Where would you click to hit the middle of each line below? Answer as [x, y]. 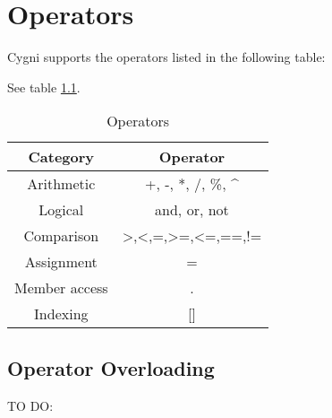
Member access [61, 288]
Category [61, 157]
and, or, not [192, 210]
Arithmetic [61, 184]
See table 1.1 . [44, 87]
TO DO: [30, 405]
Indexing [61, 314]
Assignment [61, 262]
